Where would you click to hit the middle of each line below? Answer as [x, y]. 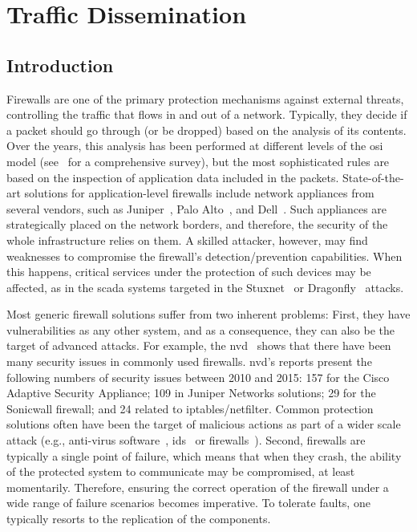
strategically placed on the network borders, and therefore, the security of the [197, 224]
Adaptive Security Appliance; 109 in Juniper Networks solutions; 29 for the [191, 393]
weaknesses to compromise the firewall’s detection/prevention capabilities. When [204, 256]
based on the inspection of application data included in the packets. [173, 177]
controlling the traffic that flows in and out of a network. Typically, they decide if [207, 114]
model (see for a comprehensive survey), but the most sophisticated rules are [198, 161]
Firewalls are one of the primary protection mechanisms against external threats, [205, 98]
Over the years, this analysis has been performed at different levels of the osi [195, 146]
